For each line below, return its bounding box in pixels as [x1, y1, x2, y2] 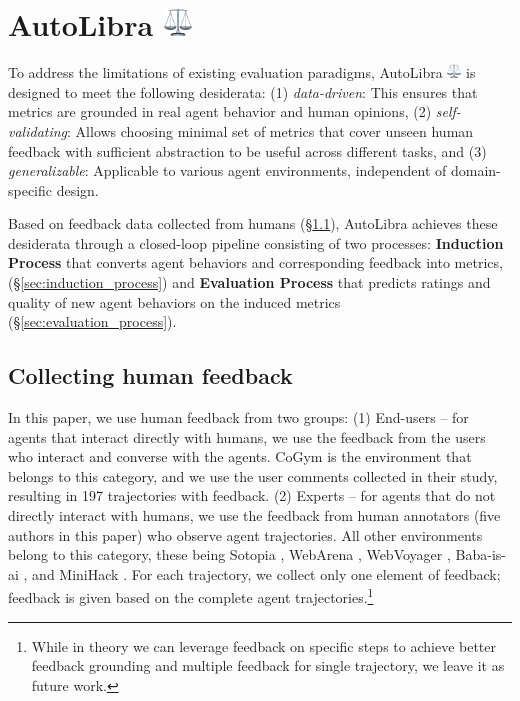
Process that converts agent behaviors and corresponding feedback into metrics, [8, 252, 503, 273]
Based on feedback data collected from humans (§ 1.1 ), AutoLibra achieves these [8, 213, 498, 234]
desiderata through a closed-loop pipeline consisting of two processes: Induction [8, 232, 504, 253]
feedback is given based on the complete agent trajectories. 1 [8, 584, 374, 608]
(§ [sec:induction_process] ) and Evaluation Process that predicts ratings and [8, 272, 491, 293]
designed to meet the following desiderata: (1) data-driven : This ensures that [8, 81, 478, 102]
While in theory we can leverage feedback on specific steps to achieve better [31, 635, 497, 656]
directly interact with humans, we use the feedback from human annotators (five [8, 505, 501, 526]
